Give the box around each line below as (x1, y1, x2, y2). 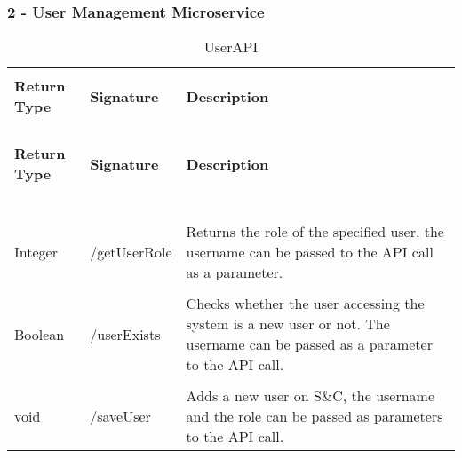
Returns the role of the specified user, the (186, 221, 444, 242)
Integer (14, 241, 58, 263)
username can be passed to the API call (186, 241, 434, 263)
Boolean (14, 323, 65, 344)
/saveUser (90, 406, 151, 427)
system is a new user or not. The (186, 313, 390, 335)
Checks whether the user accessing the (186, 293, 425, 314)
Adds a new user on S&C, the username (186, 385, 435, 407)
